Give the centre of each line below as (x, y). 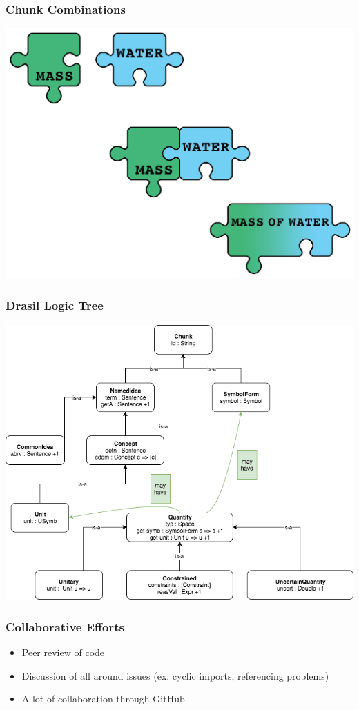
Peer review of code (63, 652)
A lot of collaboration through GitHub (103, 699)
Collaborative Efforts (65, 626)
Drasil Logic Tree (55, 305)
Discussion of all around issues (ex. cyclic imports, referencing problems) (175, 675)
